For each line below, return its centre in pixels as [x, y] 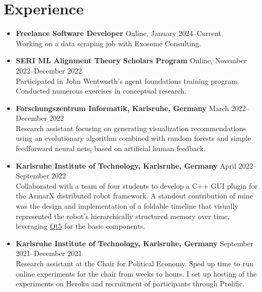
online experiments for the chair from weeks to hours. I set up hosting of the [136, 273]
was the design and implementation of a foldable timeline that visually [127, 206]
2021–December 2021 [49, 253]
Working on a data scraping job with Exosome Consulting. [108, 43]
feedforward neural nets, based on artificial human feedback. [111, 148]
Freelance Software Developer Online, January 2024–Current [118, 33]
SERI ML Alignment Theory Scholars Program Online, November [131, 60]
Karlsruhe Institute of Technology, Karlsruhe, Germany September [134, 243]
